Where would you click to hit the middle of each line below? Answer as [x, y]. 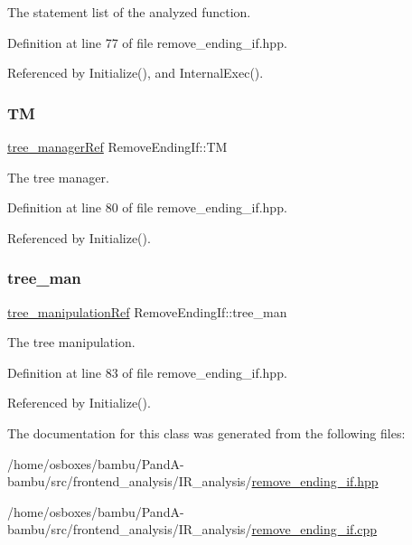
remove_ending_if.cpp [314, 529]
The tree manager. [58, 177]
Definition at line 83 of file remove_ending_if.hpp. [147, 372]
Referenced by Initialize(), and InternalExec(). [136, 73]
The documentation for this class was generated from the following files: [206, 432]
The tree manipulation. [71, 342]
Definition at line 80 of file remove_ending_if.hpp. [147, 207]
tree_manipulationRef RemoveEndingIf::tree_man [147, 311]
